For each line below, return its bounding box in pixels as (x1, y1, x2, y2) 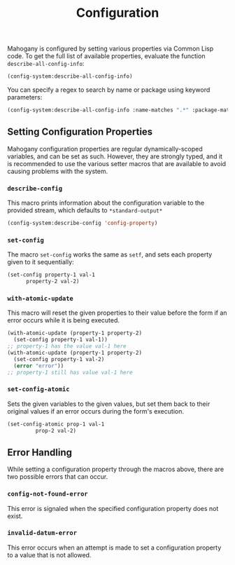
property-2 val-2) (25, 278, 80, 285)
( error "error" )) (13, 362, 64, 369)
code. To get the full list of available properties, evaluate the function (7, 52, 206, 60)
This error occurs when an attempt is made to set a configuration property (7, 543, 222, 552)
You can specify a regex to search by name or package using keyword (7, 86, 211, 94)
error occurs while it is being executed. (7, 316, 120, 325)
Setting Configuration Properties (7, 126, 153, 138)
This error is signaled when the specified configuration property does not (7, 504, 219, 512)
